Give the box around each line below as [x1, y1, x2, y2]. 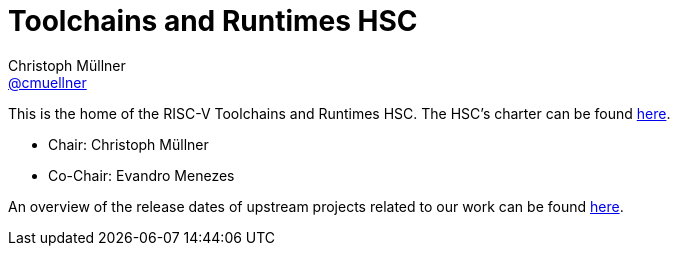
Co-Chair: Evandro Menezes [48, 166, 235, 184]
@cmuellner [8, 73, 87, 91]
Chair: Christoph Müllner [48, 135, 209, 153]
